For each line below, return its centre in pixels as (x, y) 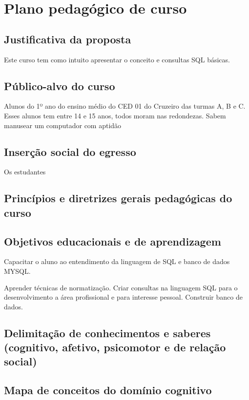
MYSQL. (17, 271)
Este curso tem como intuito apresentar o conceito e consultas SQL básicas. (117, 59)
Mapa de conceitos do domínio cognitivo (108, 390)
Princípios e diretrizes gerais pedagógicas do (118, 198)
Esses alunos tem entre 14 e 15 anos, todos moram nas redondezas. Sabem (115, 115)
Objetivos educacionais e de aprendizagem (113, 241)
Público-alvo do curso (60, 86)
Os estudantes (25, 172)
